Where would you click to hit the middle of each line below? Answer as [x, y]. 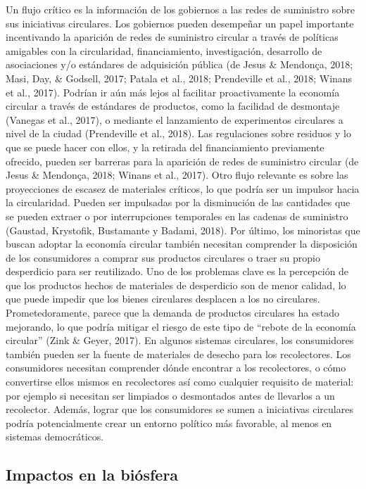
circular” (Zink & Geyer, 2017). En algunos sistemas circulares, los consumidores [180, 340]
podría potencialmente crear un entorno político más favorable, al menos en [169, 423]
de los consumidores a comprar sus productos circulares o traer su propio [163, 257]
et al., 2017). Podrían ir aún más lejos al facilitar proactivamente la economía [173, 92]
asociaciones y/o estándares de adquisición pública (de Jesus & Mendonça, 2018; [179, 64]
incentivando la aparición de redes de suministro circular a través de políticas [172, 37]
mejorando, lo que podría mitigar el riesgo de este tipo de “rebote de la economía [181, 326]
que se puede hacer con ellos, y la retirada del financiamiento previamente [165, 147]
